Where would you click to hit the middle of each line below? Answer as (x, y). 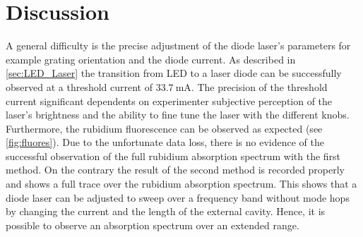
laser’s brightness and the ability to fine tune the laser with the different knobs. (178, 115)
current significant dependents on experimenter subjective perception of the (169, 101)
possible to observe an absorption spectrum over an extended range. (153, 225)
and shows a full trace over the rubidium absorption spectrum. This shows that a (181, 184)
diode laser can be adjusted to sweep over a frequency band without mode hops (178, 197)
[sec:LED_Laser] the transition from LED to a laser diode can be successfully (174, 73)
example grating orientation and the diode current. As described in (151, 59)
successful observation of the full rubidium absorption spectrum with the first (173, 156)
